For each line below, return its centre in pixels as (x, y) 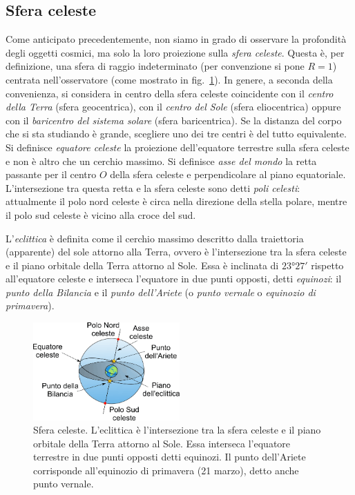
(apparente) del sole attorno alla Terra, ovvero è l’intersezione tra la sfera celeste (176, 252)
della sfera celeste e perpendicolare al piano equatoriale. (228, 174)
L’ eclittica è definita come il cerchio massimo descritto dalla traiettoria (155, 238)
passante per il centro (51, 174)
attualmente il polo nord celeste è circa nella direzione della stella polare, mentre (176, 201)
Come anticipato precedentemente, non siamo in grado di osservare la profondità (176, 39)
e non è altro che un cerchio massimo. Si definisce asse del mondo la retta (161, 161)
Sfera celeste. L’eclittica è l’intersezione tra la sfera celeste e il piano (177, 430)
